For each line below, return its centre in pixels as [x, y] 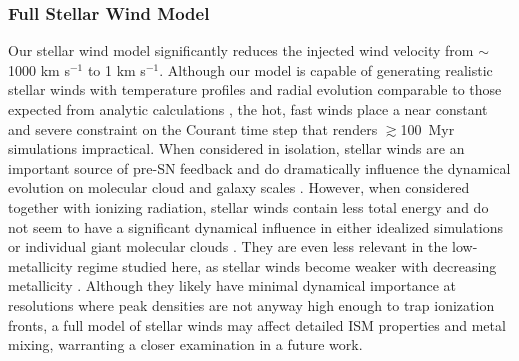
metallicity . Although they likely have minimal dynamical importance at [232, 285]
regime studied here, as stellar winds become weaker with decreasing [287, 265]
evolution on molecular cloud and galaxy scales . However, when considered [239, 187]
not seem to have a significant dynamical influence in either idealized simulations [255, 226]
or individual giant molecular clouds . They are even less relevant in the [228, 246]
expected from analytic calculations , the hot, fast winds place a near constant [248, 109]
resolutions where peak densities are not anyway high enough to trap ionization [251, 304]
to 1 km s [116, 69]
